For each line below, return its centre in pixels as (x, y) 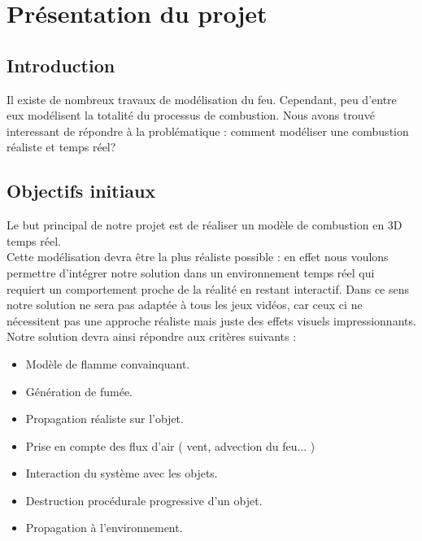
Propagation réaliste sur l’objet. (104, 419)
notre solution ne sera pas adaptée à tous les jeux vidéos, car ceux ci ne (185, 305)
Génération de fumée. (79, 391)
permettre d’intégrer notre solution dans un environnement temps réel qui (191, 272)
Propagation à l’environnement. (104, 528)
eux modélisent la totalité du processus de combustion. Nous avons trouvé (191, 115)
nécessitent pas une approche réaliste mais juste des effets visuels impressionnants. (211, 320)
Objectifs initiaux (81, 191)
